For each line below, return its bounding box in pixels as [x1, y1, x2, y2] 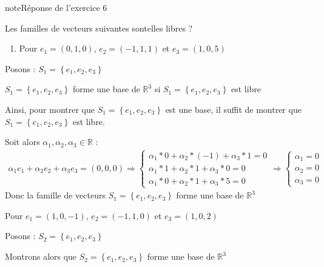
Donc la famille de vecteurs [5, 189, 106, 201]
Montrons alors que [5, 250, 77, 263]
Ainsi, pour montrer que [5, 103, 95, 115]
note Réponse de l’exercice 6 [5, 1, 107, 13]
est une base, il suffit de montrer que [165, 103, 302, 115]
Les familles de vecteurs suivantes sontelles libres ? [5, 21, 193, 34]
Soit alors [5, 135, 40, 148]
